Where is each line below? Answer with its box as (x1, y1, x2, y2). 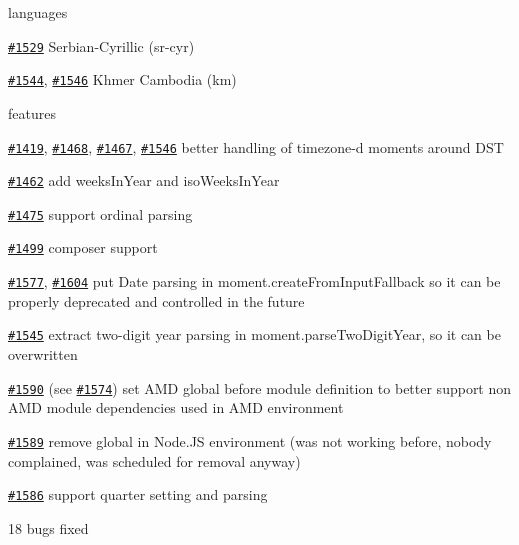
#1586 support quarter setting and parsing (8, 484, 268, 505)
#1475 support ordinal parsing (8, 203, 193, 224)
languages (8, 2, 68, 22)
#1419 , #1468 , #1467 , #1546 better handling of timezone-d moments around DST (8, 136, 504, 157)
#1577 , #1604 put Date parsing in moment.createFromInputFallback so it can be (8, 271, 501, 292)
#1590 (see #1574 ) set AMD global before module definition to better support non (8, 377, 512, 398)
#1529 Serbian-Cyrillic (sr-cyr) (8, 35, 195, 56)
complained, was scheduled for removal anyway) (8, 450, 301, 471)
